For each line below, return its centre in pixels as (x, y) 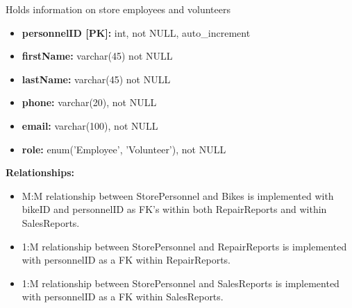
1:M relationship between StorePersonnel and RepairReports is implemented (184, 246)
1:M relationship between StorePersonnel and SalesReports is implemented (181, 283)
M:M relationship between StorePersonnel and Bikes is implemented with (178, 195)
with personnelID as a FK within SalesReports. (123, 297)
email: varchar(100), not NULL (90, 125)
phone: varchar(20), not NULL (89, 102)
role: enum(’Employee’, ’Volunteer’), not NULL (124, 149)
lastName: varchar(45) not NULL (96, 79)
